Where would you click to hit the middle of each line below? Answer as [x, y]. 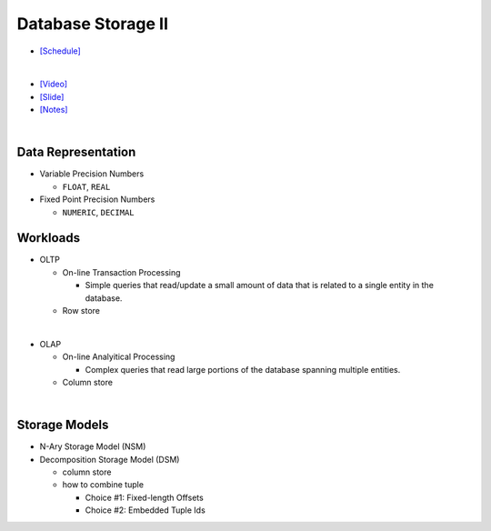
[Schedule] [60, 51]
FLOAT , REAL [86, 186]
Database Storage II [92, 24]
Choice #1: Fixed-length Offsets [144, 497]
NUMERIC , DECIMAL [99, 212]
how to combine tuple [103, 485]
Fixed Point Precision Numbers [97, 199]
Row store [81, 311]
